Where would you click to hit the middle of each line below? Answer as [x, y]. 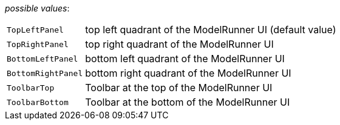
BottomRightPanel [45, 73]
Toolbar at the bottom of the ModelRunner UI [188, 102]
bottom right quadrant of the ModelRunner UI [188, 73]
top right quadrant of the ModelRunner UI [179, 44]
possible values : [37, 8]
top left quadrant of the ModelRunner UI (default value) [211, 30]
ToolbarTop [31, 88]
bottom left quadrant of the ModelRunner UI [185, 59]
